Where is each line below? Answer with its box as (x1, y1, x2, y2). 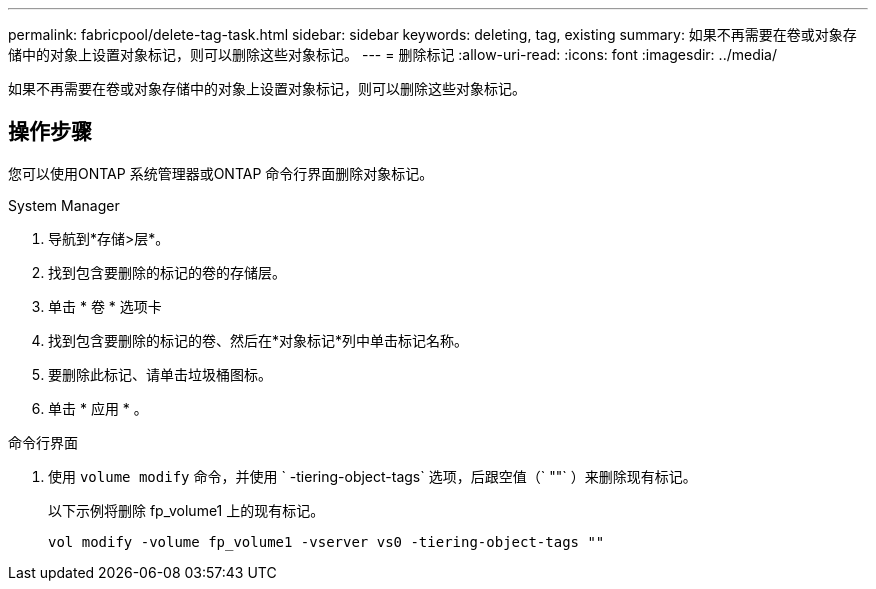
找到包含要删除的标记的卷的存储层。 (48, 263, 286, 281)
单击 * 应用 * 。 (48, 399, 148, 417)
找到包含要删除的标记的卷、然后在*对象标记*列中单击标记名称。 (48, 331, 469, 349)
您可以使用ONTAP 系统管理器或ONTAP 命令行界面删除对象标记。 (8, 164, 434, 182)
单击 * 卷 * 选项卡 (48, 297, 162, 315)
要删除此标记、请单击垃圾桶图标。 (48, 365, 272, 383)
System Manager (8, 196, 120, 214)
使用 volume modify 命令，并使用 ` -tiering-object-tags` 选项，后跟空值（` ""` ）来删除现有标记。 (48, 467, 697, 485)
